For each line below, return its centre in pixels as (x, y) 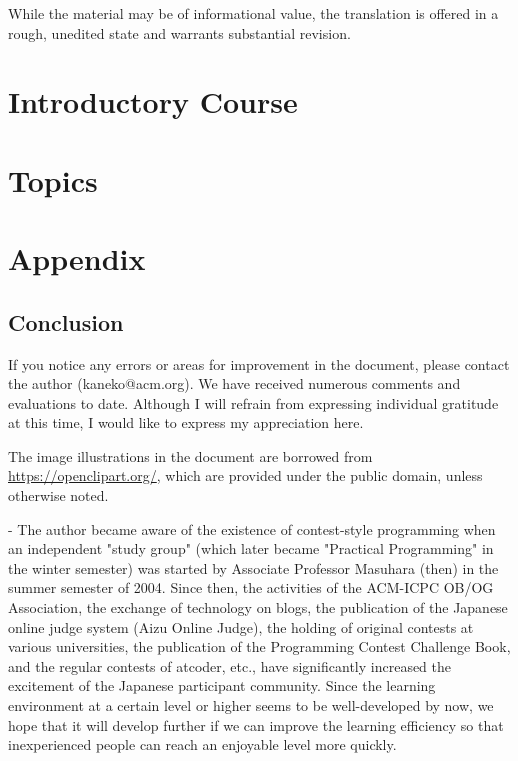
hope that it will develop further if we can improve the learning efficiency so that (256, 724)
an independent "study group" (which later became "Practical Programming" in (251, 548)
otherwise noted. (58, 495)
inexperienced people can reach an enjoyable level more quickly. (202, 744)
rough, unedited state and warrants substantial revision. (179, 32)
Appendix (77, 258)
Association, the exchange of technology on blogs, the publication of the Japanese (258, 607)
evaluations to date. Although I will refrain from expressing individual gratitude (253, 402)
